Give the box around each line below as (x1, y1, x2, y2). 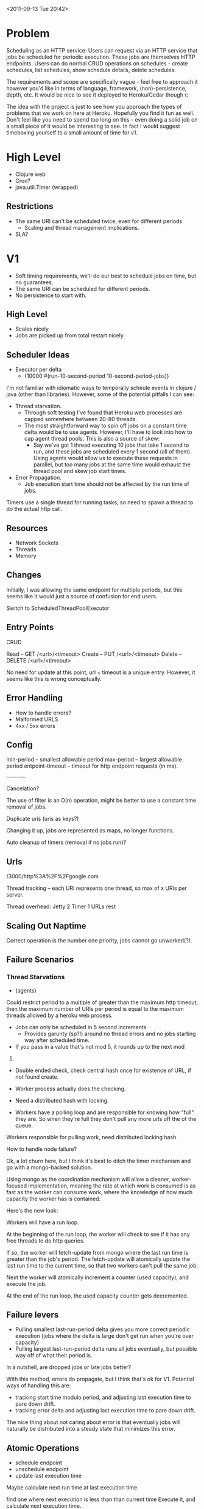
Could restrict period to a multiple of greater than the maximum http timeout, (6, 999, 198, 1006)
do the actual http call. (6, 505, 63, 513)
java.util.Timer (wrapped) (15, 183, 79, 191)
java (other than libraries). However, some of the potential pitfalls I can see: (6, 391, 195, 398)
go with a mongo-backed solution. (6, 1164, 93, 1171)
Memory (15, 553, 37, 560)
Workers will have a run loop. (6, 1219, 79, 1226)
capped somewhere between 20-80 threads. (24, 416, 137, 423)
